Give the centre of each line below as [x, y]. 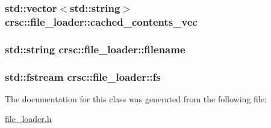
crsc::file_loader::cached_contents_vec [101, 21]
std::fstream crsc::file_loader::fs [83, 76]
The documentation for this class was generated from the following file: [136, 98]
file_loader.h [28, 119]
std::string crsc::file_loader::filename [95, 49]
